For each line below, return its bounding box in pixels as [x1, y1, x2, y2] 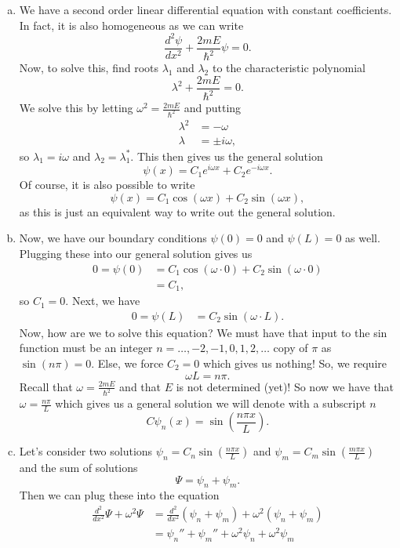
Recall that [19, 378, 73, 394]
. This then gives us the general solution [130, 147, 323, 164]
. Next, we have [65, 292, 140, 309]
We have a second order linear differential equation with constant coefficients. [19, 2, 392, 17]
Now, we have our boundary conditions [19, 230, 207, 246]
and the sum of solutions [19, 459, 138, 475]
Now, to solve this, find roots [19, 60, 159, 76]
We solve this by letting [19, 100, 133, 116]
